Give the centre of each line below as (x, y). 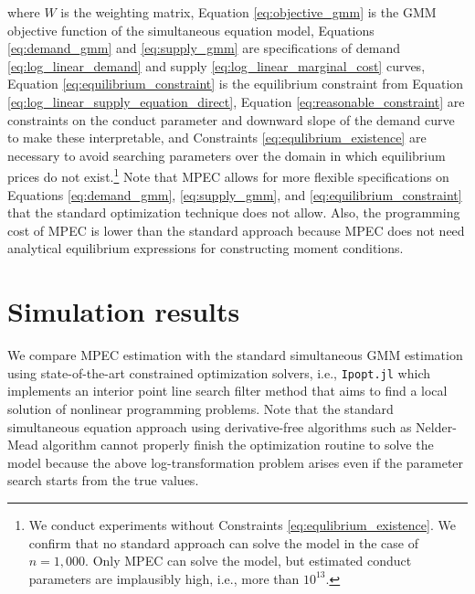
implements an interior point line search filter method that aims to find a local (227, 391)
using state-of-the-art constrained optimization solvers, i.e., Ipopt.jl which (219, 372)
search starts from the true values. (103, 480)
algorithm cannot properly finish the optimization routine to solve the (238, 445)
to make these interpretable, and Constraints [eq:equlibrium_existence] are (217, 138)
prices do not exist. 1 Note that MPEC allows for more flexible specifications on (228, 175)
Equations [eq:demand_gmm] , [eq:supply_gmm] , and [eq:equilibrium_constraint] (235, 194)
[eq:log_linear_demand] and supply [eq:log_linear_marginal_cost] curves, (216, 65)
